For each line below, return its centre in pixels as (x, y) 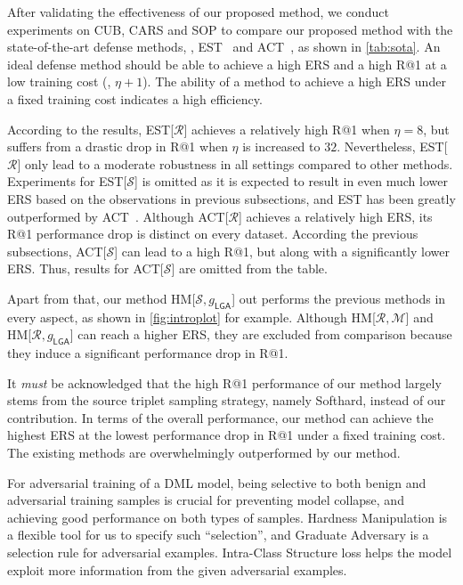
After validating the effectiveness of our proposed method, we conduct (198, 12)
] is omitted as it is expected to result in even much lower (291, 181)
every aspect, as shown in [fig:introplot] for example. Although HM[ (191, 317)
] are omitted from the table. (249, 268)
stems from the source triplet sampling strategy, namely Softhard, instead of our (227, 400)
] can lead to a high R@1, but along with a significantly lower (282, 251)
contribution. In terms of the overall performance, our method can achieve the (220, 417)
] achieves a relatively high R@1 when (287, 129)
